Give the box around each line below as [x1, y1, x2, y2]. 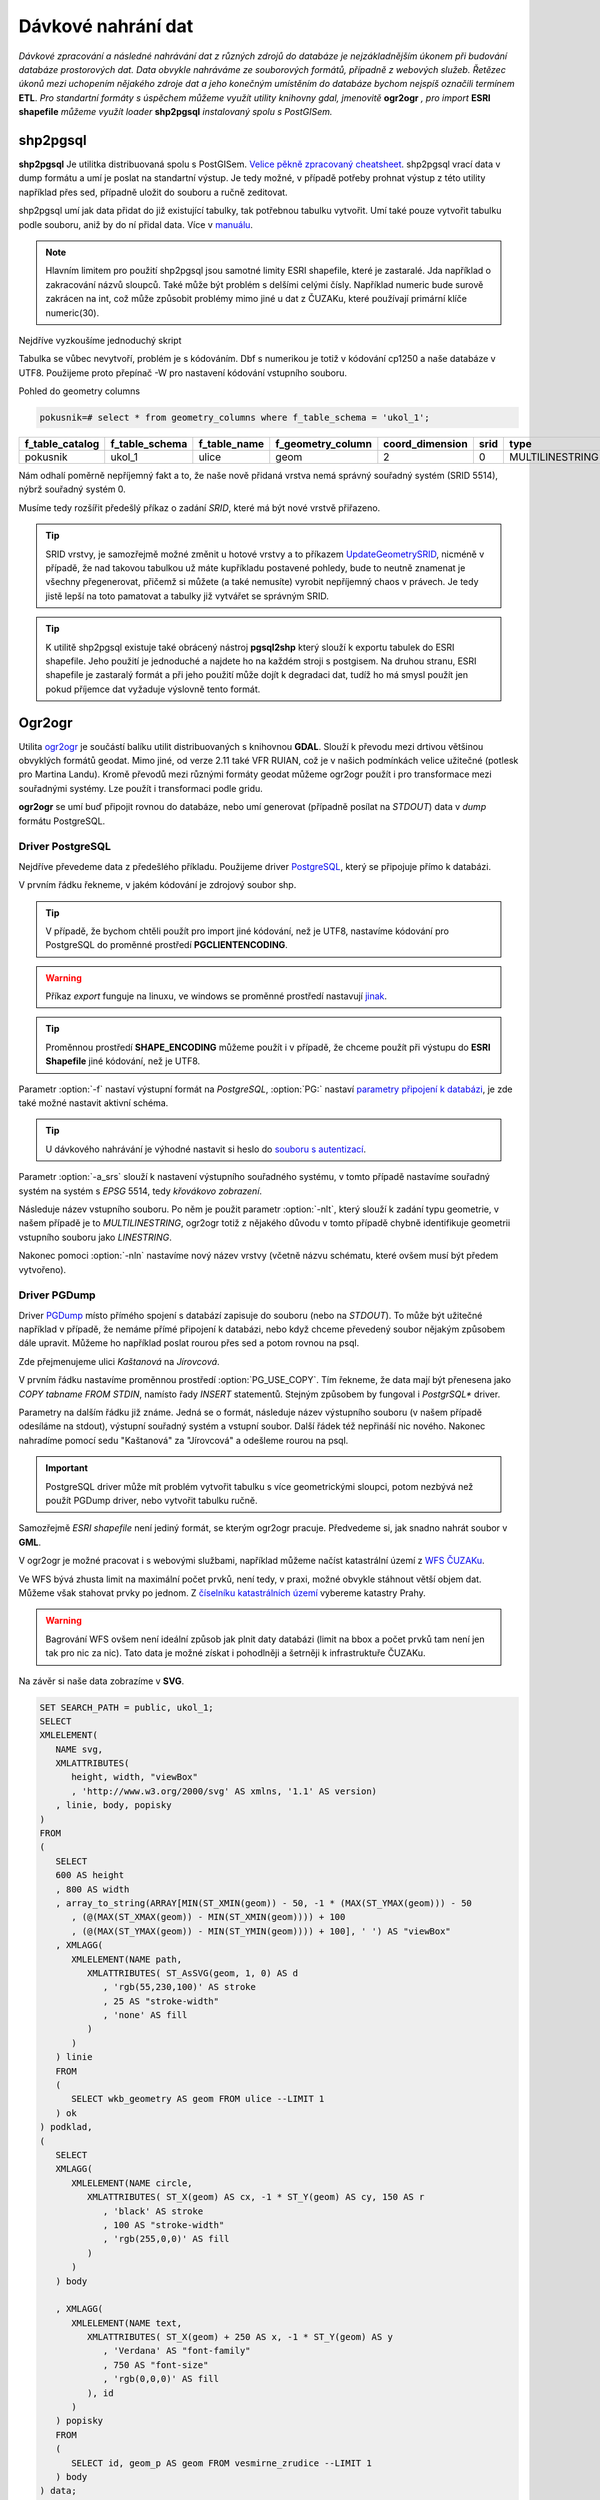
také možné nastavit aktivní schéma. [18, 1097, 169, 1109]
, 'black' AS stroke [102, 2205, 204, 2217]
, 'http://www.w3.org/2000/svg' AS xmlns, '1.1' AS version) [71, 1785, 378, 1797]
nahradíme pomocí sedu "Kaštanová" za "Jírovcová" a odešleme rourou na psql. [18, 1434, 349, 1446]
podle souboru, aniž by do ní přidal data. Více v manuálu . [18, 218, 254, 230]
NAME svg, [55, 1743, 104, 1755]
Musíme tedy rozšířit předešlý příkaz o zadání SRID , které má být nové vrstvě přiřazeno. [18, 501, 381, 514]
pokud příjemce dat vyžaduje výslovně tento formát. [45, 683, 261, 695]
